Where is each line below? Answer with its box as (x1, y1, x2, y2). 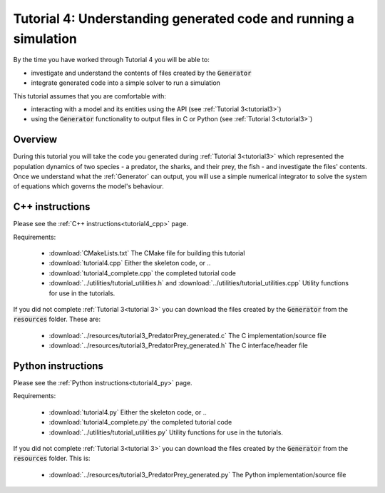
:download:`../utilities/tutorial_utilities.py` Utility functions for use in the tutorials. (48, 428, 283, 437)
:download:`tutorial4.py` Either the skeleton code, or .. (48, 407, 207, 417)
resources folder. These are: (13, 315, 101, 324)
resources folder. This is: (13, 454, 91, 463)
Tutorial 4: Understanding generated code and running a (13, 11, 354, 26)
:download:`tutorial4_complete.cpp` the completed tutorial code (48, 268, 237, 278)
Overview (13, 133, 58, 146)
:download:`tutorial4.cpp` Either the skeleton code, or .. (48, 259, 211, 268)
